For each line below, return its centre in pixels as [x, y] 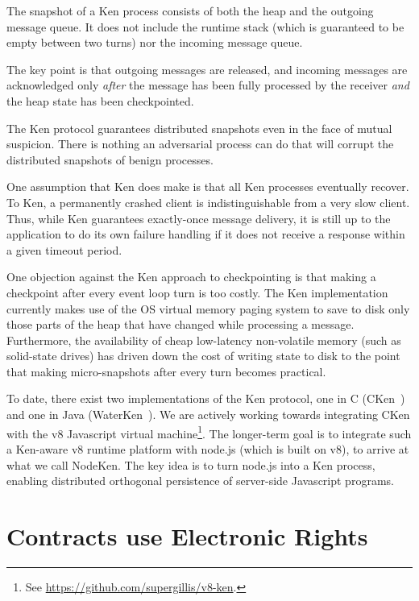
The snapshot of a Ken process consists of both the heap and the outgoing [190, 10]
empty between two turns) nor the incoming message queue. [155, 42]
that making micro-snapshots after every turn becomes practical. [166, 371]
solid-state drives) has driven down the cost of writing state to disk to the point [203, 356]
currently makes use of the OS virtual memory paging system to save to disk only [208, 308]
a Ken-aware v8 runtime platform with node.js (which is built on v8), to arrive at [208, 448]
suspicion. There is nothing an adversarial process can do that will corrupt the [200, 144]
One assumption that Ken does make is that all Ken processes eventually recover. [208, 187]
